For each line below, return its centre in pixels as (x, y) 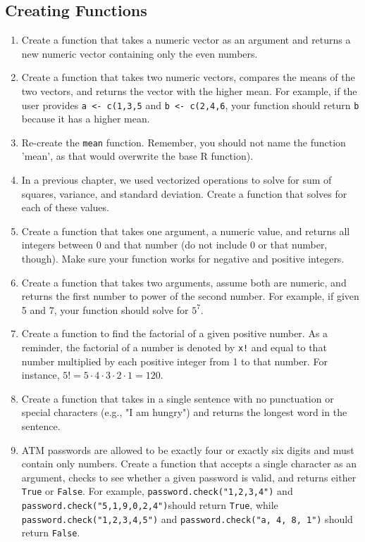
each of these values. (65, 207)
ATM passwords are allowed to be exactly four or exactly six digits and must (188, 449)
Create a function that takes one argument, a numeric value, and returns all (186, 231)
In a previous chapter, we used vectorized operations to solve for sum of (177, 180)
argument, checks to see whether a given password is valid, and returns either (189, 477)
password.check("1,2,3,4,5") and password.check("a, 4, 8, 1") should (187, 518)
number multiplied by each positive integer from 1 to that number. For (174, 361)
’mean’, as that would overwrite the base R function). (137, 156)
